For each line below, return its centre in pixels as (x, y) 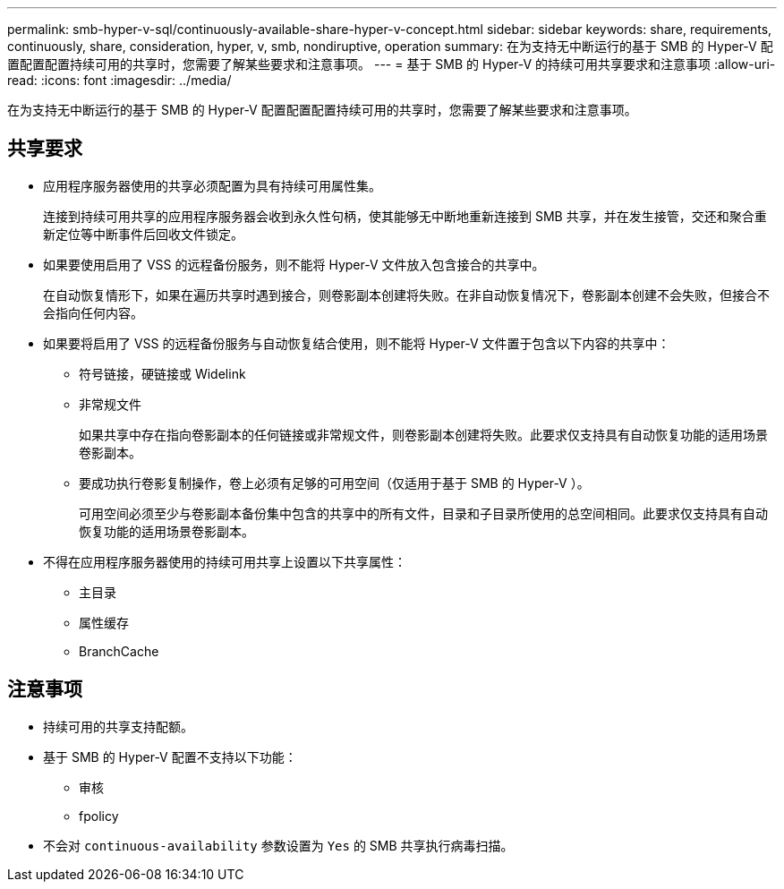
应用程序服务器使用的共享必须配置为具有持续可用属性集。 (212, 185)
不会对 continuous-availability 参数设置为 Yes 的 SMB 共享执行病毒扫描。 (278, 845)
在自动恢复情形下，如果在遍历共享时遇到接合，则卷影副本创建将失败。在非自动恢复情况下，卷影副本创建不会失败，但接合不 (406, 295)
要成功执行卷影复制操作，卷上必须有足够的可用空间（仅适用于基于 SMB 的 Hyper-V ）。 (334, 483)
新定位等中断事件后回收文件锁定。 (143, 234)
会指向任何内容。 (93, 312)
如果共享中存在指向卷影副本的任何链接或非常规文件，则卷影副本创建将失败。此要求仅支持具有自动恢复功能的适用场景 (423, 434)
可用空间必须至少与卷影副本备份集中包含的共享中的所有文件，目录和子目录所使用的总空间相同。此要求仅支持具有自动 (423, 513)
